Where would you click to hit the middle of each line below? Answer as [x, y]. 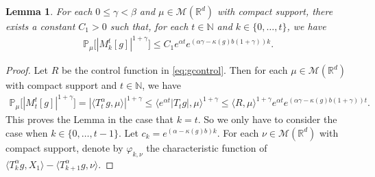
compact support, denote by [64, 147]
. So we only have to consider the [267, 119]
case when [27, 132]
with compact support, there [275, 11]
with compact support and [61, 85]
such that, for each [149, 26]
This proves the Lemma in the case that [90, 119]
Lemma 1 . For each [49, 11]
